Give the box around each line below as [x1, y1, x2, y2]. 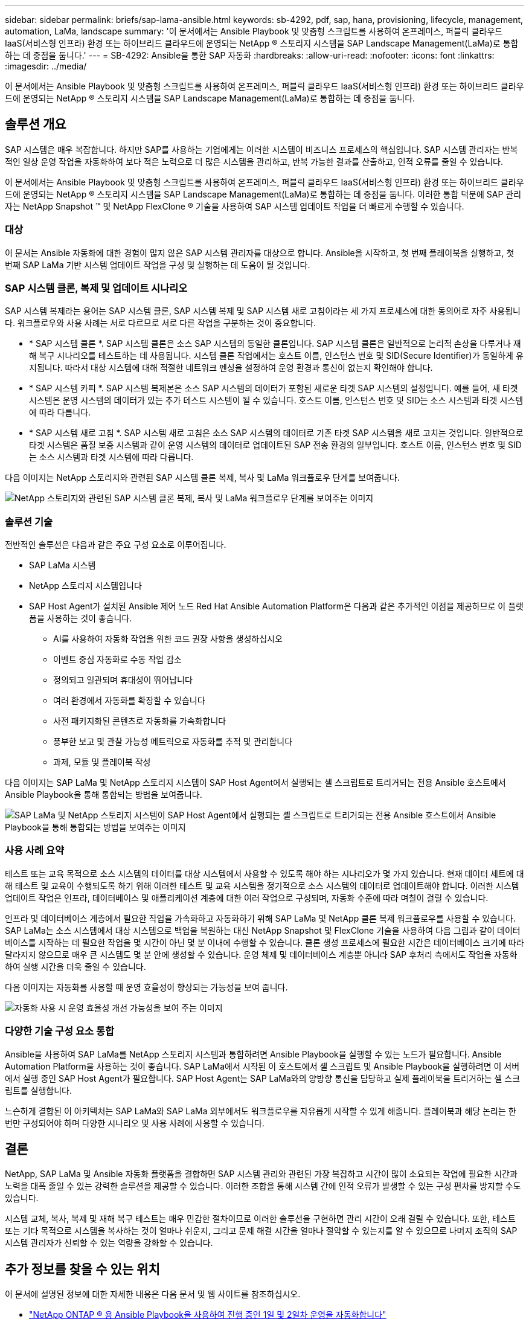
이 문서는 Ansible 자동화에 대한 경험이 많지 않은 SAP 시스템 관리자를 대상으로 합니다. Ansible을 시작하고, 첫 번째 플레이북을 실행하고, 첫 [5, 247, 515, 258]
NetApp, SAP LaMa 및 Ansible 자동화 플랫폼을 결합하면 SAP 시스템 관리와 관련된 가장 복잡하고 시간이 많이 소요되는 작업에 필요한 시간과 [5, 1169, 518, 1179]
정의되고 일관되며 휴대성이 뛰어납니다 [53, 675, 193, 685]
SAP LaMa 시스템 [29, 560, 96, 571]
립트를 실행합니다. [5, 1085, 72, 1096]
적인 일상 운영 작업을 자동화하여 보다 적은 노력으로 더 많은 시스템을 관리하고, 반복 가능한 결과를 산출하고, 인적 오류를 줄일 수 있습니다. [5, 156, 504, 167]
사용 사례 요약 [5, 844, 65, 857]
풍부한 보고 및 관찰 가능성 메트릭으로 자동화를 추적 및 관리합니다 [53, 736, 293, 747]
